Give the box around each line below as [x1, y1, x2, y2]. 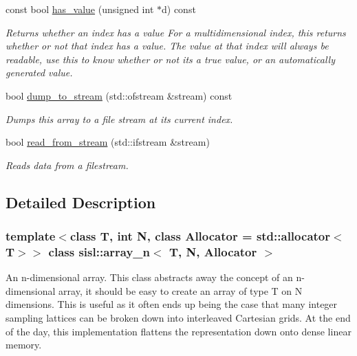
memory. [6, 337, 42, 352]
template [6, 227, 56, 245]
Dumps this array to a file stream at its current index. [6, 111, 233, 126]
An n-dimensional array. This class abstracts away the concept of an [6, 270, 293, 285]
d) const [161, 2, 196, 16]
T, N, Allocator [169, 243, 257, 260]
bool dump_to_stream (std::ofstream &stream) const [6, 88, 232, 102]
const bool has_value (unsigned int [6, 2, 154, 16]
